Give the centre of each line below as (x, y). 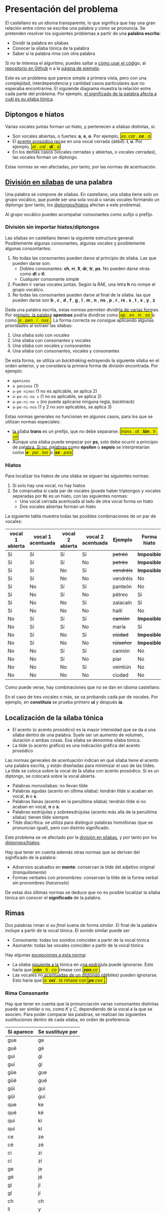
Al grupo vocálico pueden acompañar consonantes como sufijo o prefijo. (79, 214)
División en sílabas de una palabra (59, 182)
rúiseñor (122, 643)
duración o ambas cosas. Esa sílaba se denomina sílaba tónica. (76, 740)
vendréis (123, 579)
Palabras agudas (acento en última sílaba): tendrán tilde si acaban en (83, 791)
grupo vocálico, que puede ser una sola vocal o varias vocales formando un (82, 200)
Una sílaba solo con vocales (41, 335)
